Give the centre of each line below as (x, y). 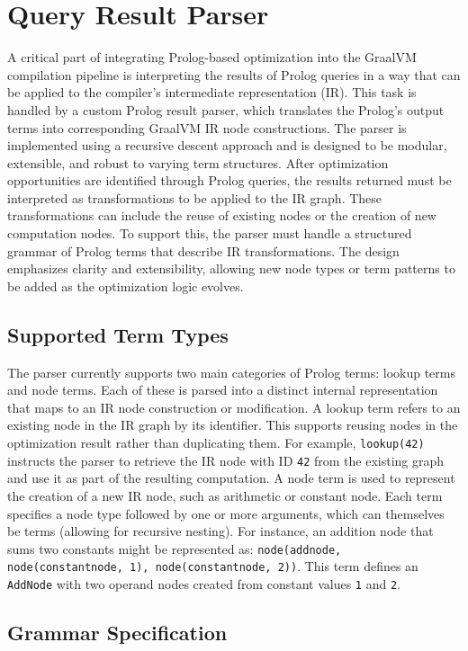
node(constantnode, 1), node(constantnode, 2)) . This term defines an (213, 566)
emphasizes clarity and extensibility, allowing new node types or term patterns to (231, 268)
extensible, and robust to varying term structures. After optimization (198, 162)
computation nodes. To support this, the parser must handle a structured (210, 233)
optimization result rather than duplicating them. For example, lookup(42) (216, 443)
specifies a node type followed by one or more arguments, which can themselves (226, 513)
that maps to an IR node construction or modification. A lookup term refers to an (234, 407)
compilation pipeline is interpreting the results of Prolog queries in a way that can (234, 74)
